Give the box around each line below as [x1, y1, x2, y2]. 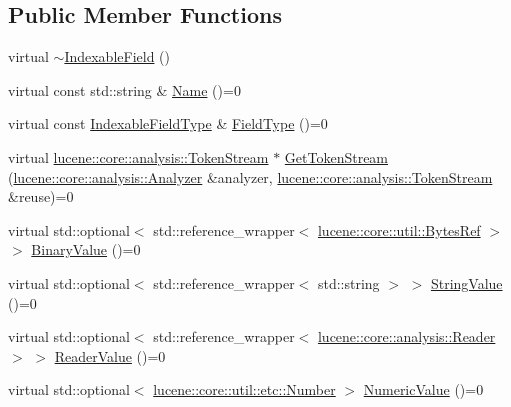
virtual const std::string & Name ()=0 [8, 79, 241, 100]
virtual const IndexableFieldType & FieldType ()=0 [8, 113, 328, 134]
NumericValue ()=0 [363, 379, 484, 400]
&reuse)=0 [8, 186, 74, 207]
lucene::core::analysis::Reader [317, 326, 496, 347]
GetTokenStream [284, 146, 389, 167]
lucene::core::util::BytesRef [317, 219, 481, 240]
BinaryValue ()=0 [31, 239, 141, 260]
